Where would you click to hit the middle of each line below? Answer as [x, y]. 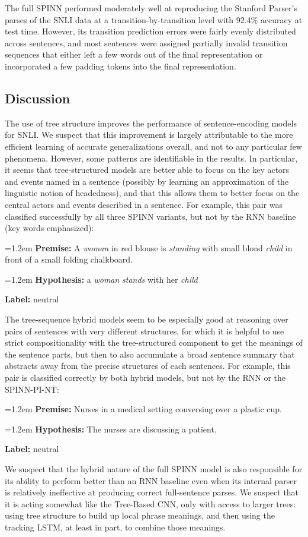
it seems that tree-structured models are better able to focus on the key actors [147, 170]
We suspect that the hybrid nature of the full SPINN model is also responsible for [154, 469]
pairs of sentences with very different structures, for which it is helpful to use [145, 331]
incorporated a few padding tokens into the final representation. [121, 66]
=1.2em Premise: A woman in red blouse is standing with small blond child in [149, 247]
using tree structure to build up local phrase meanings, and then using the [140, 515]
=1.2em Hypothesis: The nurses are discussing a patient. [111, 429]
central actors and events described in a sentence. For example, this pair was [144, 204]
